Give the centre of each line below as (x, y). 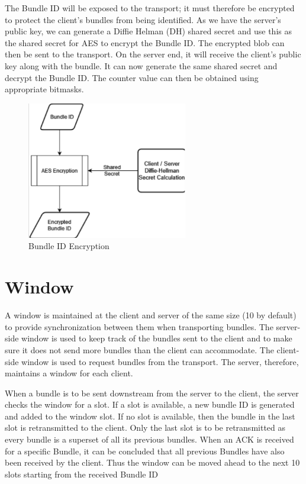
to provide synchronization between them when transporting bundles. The (139, 326)
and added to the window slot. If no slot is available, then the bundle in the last (150, 416)
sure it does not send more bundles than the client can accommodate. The (139, 349)
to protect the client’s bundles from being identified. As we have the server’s (143, 19)
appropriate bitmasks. (44, 89)
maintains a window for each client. (69, 373)
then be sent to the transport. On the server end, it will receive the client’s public (153, 54)
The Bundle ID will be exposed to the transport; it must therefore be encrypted (150, 8)
